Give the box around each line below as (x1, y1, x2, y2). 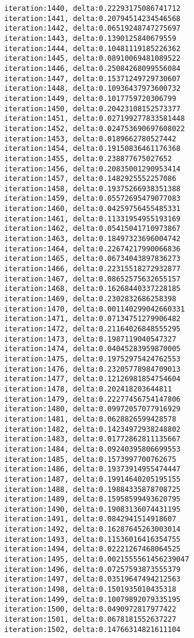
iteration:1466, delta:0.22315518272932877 (4, 265, 181, 274)
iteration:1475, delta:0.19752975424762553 (4, 354, 181, 363)
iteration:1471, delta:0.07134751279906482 (4, 314, 181, 324)
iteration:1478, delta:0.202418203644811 (4, 384, 172, 393)
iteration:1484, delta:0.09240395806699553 (4, 444, 181, 453)
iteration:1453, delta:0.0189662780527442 (4, 134, 177, 143)
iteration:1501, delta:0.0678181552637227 (4, 615, 177, 624)
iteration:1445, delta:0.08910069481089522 (4, 54, 181, 63)
